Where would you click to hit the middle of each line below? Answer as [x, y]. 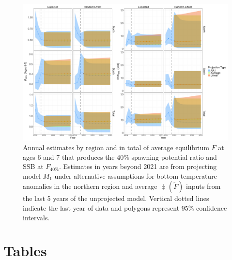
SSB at [33, 166]
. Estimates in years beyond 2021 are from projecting [138, 166]
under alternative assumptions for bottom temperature [136, 176]
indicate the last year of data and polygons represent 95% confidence [125, 207]
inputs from [203, 186]
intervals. [36, 217]
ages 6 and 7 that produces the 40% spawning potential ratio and [120, 157]
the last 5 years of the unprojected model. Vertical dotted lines [116, 198]
